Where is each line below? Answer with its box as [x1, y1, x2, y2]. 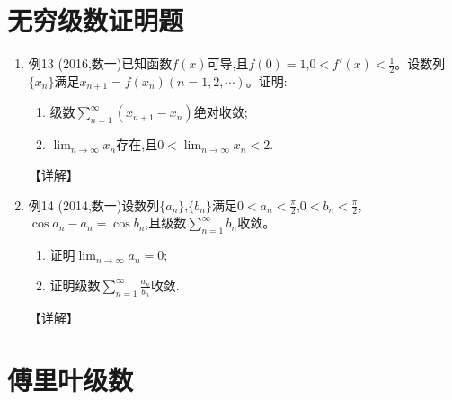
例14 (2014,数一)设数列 [28, 195, 160, 214]
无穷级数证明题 [7, 2, 184, 39]
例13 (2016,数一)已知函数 [28, 54, 173, 73]
